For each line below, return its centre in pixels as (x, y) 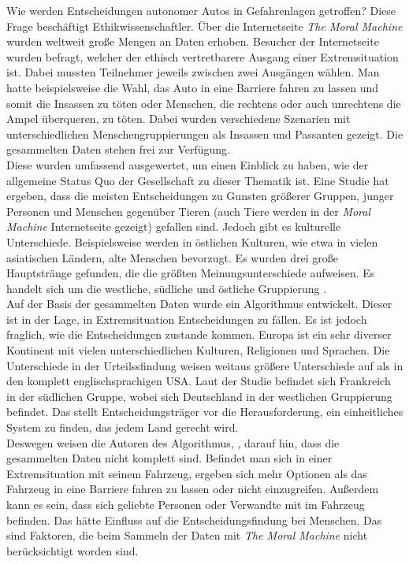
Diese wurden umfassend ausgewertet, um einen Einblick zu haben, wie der (188, 164)
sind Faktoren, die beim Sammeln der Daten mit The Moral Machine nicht (187, 535)
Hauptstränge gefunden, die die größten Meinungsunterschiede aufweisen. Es (191, 273)
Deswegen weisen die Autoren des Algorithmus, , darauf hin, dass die (173, 442)
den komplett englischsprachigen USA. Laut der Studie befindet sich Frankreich (199, 381)
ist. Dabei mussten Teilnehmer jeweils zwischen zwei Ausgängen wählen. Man (193, 72)
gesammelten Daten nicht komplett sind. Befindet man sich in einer (169, 458)
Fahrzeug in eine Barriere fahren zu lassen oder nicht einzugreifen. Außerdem (193, 489)
